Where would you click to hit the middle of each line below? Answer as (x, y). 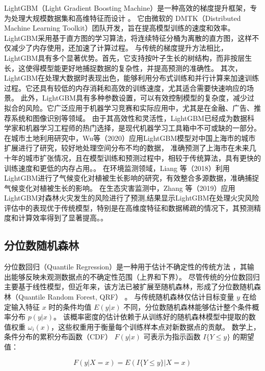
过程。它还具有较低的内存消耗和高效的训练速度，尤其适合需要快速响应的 (125, 88)
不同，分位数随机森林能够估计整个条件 (188, 306)
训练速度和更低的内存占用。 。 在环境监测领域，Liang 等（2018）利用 (117, 168)
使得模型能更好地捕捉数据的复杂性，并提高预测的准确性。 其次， (134, 68)
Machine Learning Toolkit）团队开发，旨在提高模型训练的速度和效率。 (120, 28)
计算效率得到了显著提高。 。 (63, 218)
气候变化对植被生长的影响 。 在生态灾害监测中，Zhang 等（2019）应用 (120, 188)
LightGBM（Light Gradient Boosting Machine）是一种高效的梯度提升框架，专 (131, 8)
